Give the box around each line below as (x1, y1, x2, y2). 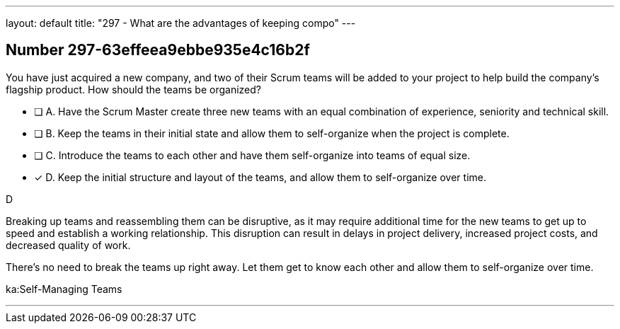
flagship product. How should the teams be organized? (6, 83, 261, 96)
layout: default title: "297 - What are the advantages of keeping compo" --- (6, 17, 356, 29)
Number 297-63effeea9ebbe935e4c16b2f (6, 41, 310, 59)
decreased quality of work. (6, 238, 131, 251)
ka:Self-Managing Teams (6, 282, 122, 295)
